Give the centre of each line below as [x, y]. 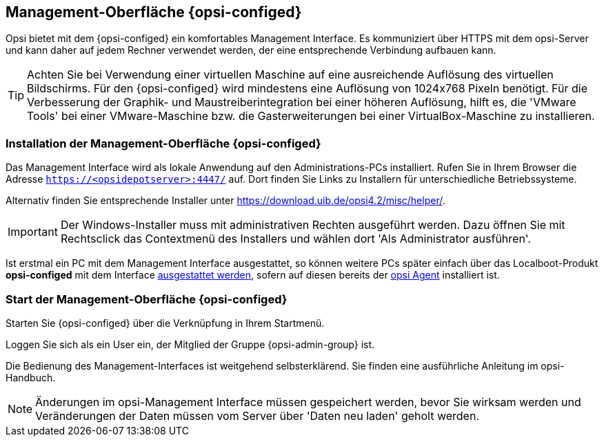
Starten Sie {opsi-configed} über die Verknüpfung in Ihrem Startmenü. [165, 323]
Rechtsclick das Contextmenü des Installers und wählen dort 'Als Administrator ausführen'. [295, 239]
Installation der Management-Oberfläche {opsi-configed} [163, 143]
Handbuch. [31, 377]
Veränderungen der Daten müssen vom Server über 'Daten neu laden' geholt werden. [257, 415]
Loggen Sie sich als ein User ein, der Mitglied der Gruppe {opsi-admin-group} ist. [190, 344]
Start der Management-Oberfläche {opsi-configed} [147, 299]
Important [33, 232]
